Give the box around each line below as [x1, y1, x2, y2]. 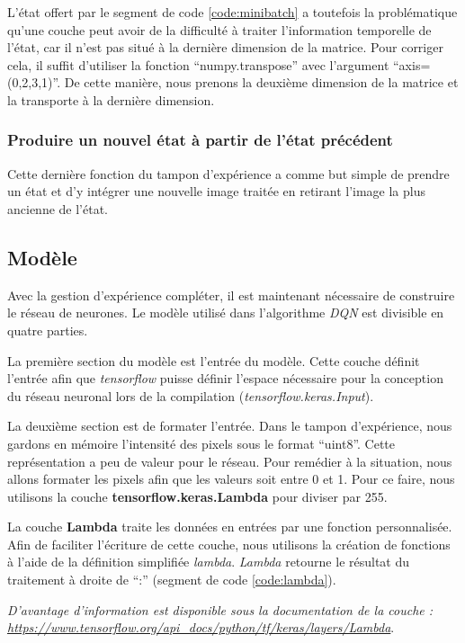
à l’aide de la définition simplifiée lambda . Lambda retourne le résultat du [7, 552, 410, 571]
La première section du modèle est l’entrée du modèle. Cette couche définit [7, 351, 420, 370]
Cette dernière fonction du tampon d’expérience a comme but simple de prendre [7, 164, 450, 183]
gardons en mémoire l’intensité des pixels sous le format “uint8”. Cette [7, 433, 396, 452]
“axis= [392, 55, 431, 74]
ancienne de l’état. [7, 199, 108, 218]
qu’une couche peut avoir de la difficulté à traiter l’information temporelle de [7, 20, 432, 39]
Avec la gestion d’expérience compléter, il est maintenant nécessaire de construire [7, 285, 455, 304]
